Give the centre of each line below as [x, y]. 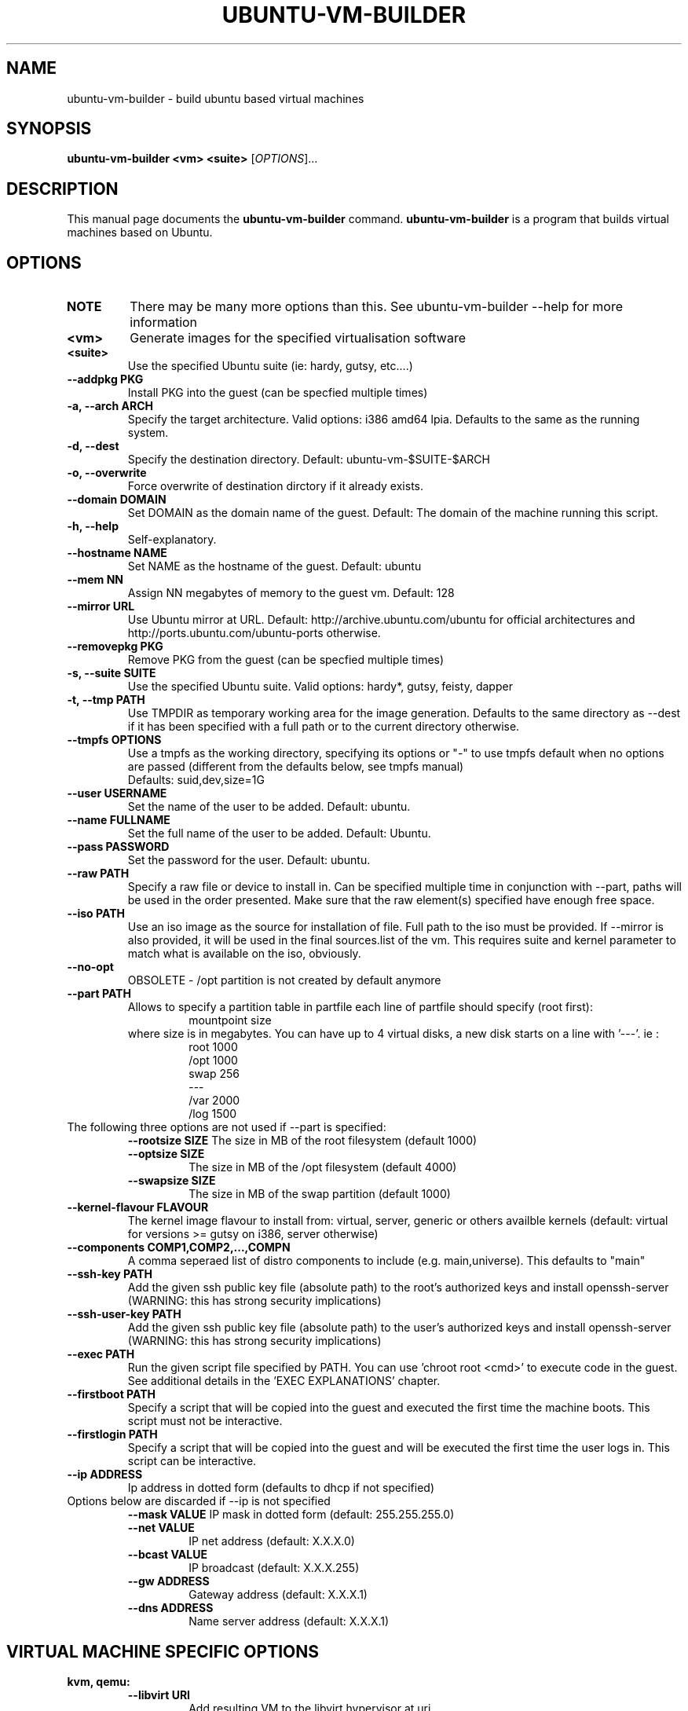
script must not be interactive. [205, 1421]
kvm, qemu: [99, 1681]
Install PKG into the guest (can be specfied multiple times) [278, 393]
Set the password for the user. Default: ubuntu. [249, 860]
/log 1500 [213, 1114]
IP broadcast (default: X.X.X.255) [274, 1568]
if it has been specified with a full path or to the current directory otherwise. [324, 727]
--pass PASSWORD [118, 847]
